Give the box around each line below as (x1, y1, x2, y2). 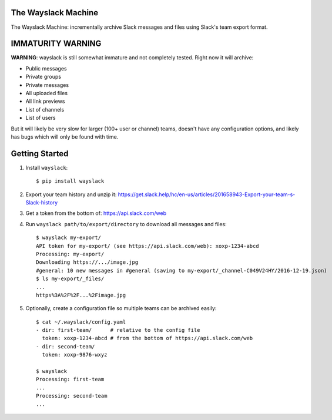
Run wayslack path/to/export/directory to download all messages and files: (25, 220, 227, 227)
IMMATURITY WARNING (11, 39, 102, 49)
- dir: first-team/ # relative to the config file (36, 327, 200, 334)
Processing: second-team (36, 392, 108, 399)
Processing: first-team (36, 376, 105, 383)
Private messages (25, 81, 69, 88)
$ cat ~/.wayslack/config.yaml (36, 318, 126, 325)
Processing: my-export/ (36, 250, 105, 257)
